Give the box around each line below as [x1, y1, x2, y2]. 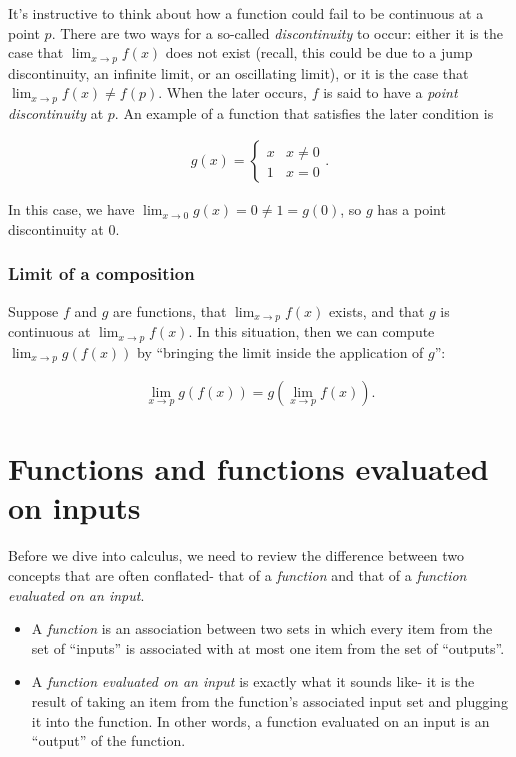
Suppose [8, 300, 59, 321]
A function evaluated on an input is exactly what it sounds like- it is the [31, 671, 475, 692]
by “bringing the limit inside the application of [137, 341, 424, 362]
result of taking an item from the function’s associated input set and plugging [31, 690, 508, 711]
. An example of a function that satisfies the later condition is [114, 102, 494, 123]
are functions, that [113, 300, 227, 321]
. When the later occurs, [158, 82, 307, 103]
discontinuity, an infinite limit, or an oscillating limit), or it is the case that [8, 62, 469, 83]
